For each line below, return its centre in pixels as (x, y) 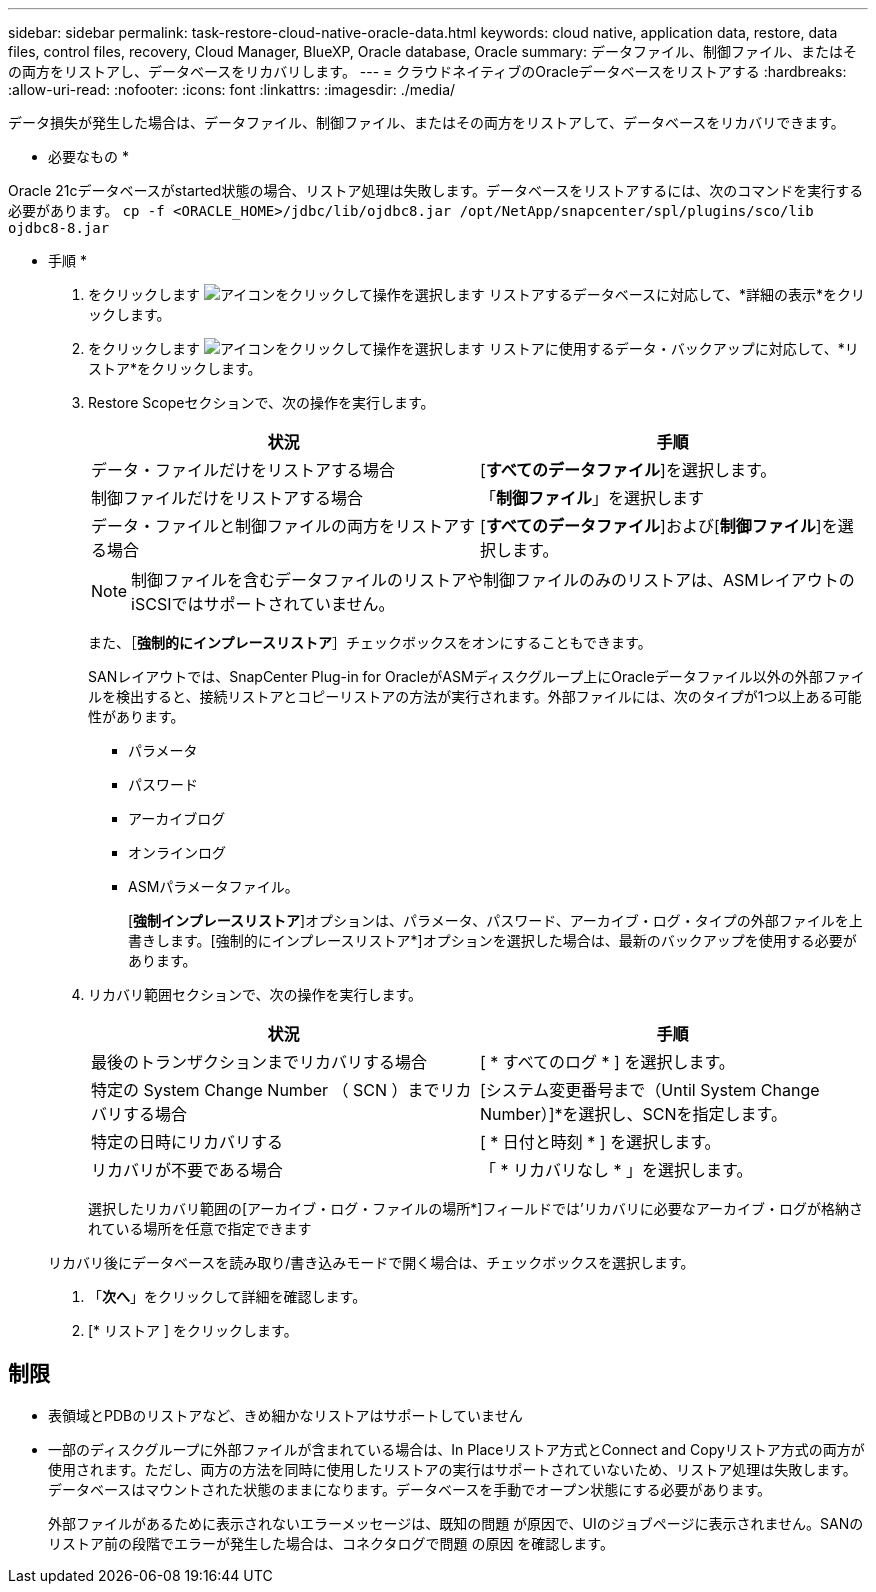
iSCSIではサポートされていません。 (263, 604)
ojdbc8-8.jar (59, 228)
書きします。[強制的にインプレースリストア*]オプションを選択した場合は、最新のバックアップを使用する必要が (492, 940)
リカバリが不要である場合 (187, 1170)
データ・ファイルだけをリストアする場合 (243, 470)
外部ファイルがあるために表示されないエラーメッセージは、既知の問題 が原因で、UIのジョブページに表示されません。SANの (456, 1523)
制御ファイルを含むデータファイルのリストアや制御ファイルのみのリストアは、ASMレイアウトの (493, 580)
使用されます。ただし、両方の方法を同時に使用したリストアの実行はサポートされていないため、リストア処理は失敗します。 (452, 1469)
